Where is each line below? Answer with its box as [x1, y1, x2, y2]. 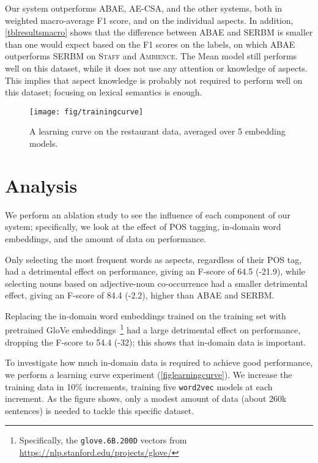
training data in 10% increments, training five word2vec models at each [5, 380, 273, 393]
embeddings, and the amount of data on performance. [5, 232, 207, 245]
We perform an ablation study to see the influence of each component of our [5, 208, 290, 221]
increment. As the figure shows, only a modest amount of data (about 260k [5, 392, 287, 405]
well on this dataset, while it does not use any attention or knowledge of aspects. [5, 61, 308, 74]
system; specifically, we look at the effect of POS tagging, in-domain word [5, 220, 281, 233]
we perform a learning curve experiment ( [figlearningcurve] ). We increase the [5, 368, 292, 380]
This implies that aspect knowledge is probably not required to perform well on [5, 73, 303, 86]
